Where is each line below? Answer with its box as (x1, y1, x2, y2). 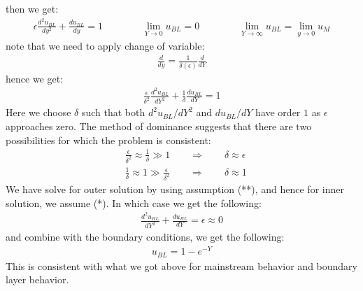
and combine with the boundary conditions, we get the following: (6, 229, 285, 244)
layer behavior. (6, 272, 69, 287)
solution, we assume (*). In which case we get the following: (6, 195, 262, 210)
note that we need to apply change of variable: (6, 38, 205, 53)
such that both (81, 105, 145, 120)
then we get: (6, 1, 59, 15)
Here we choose (6, 105, 71, 120)
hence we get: (6, 71, 64, 85)
